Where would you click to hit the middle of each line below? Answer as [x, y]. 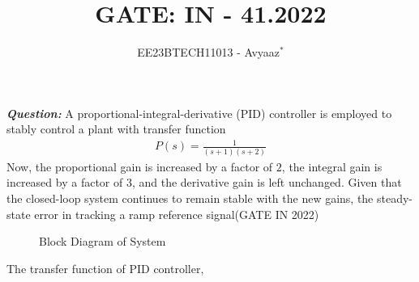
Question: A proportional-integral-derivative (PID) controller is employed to [199, 113]
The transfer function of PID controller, [105, 268]
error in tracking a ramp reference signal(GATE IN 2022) [177, 214]
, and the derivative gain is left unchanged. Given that [267, 182]
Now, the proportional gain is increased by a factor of [140, 166]
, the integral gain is [332, 166]
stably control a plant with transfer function [116, 129]
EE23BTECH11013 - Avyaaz [209, 52]
